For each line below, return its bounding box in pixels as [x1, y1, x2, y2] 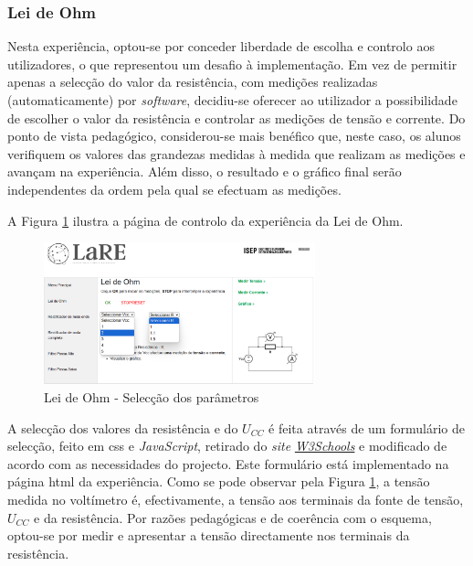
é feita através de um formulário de [268, 418, 465, 437]
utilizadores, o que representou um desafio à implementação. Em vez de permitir [7, 54, 457, 73]
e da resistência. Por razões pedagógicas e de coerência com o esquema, [34, 507, 432, 527]
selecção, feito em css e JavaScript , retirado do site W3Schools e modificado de [7, 436, 447, 455]
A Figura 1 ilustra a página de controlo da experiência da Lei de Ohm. [7, 210, 404, 230]
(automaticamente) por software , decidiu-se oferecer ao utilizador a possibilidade [7, 91, 457, 109]
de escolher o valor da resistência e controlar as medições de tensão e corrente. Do [7, 108, 466, 127]
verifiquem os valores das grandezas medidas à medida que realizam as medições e [7, 144, 466, 163]
